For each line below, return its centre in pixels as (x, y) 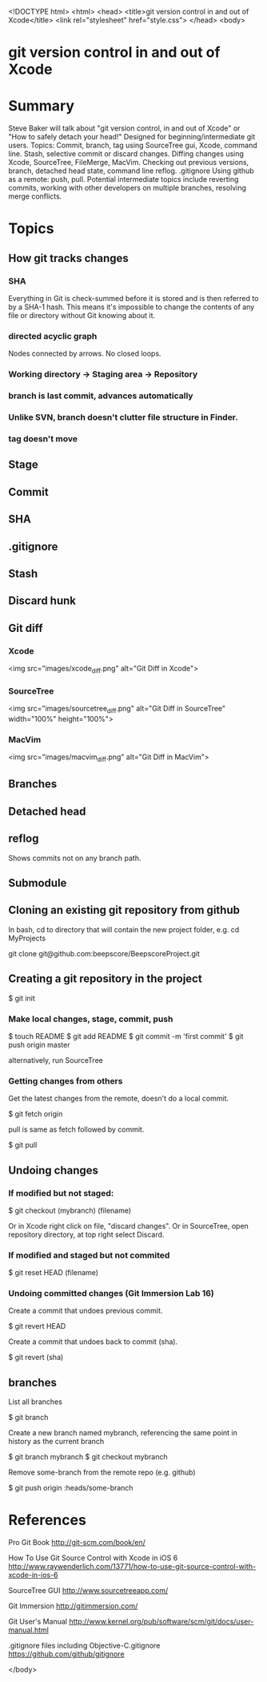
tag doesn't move (43, 438)
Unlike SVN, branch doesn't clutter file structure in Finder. (123, 417)
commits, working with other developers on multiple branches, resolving (127, 188)
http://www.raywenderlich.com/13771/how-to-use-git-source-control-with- (132, 1567)
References (47, 1520)
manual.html (29, 1630)
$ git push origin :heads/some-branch (71, 1488)
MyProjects (27, 938)
